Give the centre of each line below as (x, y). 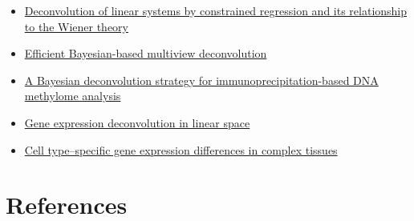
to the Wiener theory (76, 26)
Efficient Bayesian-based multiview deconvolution (146, 53)
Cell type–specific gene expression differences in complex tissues (181, 149)
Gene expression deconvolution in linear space (137, 122)
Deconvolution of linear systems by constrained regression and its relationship (216, 10)
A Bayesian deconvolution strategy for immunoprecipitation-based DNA (201, 80)
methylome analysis (73, 96)
